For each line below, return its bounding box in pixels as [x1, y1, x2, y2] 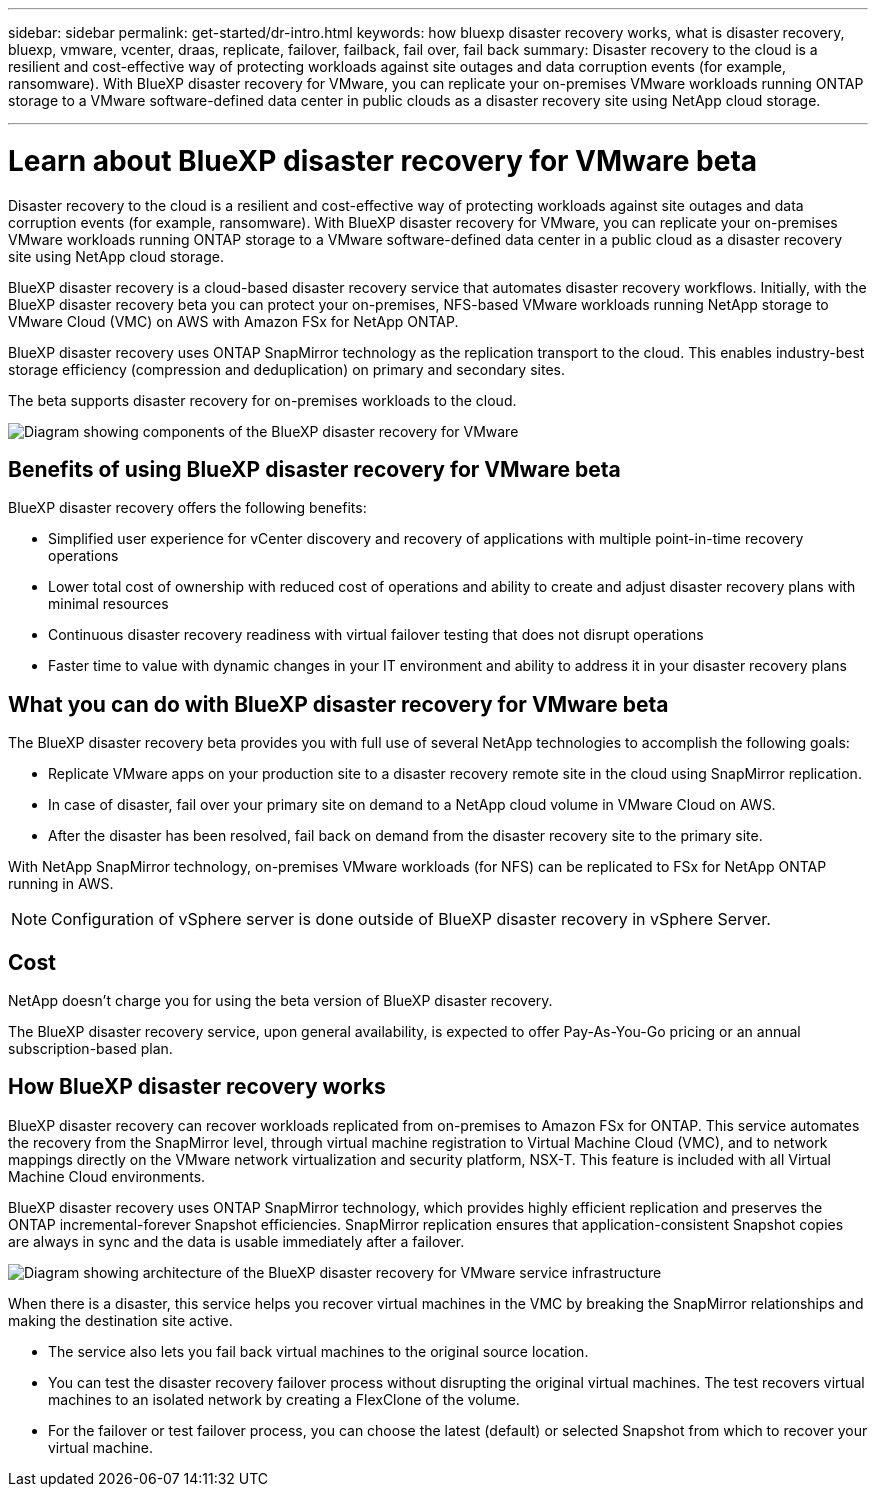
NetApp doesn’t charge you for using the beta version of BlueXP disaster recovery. [8, 992, 553, 1010]
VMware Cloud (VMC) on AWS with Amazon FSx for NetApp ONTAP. [8, 312, 459, 330]
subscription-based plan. [8, 1040, 173, 1058]
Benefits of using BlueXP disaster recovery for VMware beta [8, 456, 621, 482]
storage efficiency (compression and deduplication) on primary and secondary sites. [8, 360, 565, 378]
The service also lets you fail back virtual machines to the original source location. [48, 1342, 589, 1360]
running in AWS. [8, 875, 114, 893]
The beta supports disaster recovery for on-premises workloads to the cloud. [8, 391, 517, 409]
